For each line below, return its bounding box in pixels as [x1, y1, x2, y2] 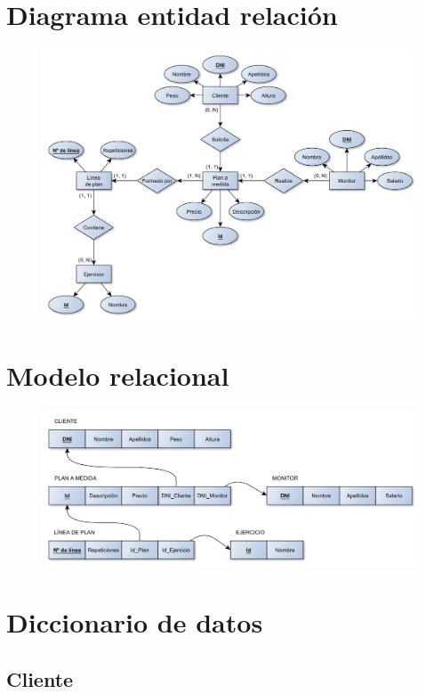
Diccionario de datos [6, 604, 263, 641]
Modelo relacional [6, 357, 229, 394]
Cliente [6, 665, 74, 692]
